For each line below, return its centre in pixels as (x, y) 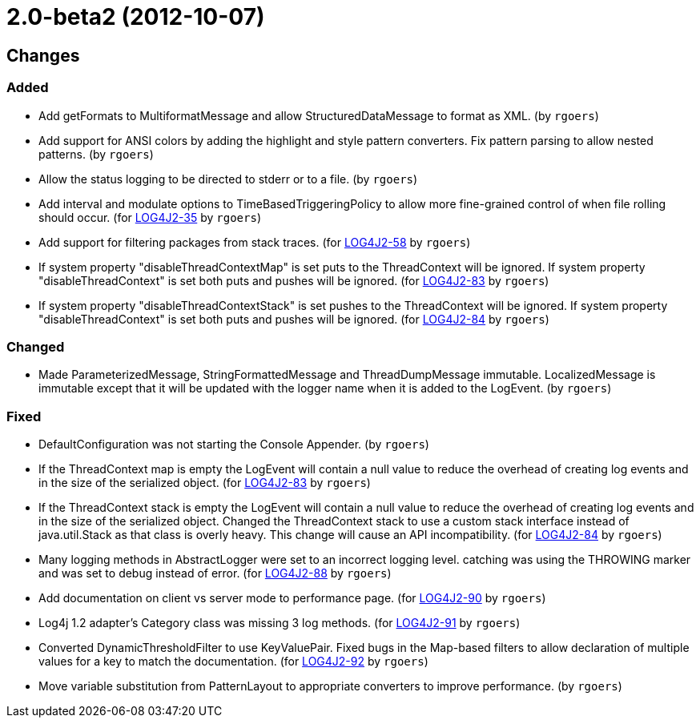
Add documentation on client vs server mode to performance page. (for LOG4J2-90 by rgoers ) (292, 598)
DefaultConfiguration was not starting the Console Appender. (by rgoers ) (234, 444)
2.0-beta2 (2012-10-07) (136, 17)
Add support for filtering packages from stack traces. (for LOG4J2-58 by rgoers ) (255, 242)
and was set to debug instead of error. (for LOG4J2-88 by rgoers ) (215, 573)
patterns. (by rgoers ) (96, 154)
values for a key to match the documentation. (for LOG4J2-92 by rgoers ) (233, 662)
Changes (43, 55)
